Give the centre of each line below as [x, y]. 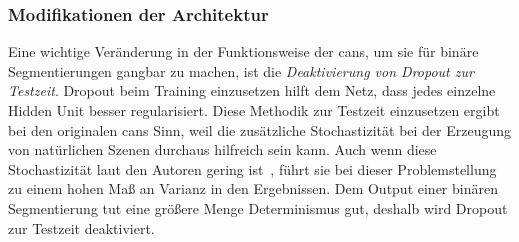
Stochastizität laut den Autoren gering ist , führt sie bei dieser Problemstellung [252, 168]
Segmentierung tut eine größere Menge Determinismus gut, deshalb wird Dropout [258, 207]
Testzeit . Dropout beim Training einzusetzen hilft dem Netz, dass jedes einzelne [252, 90]
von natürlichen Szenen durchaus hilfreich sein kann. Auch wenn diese [222, 149]
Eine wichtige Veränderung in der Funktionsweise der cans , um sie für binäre [243, 51]
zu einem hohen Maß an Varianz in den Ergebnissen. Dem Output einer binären [253, 188]
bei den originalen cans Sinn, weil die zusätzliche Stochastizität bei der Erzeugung [260, 129]
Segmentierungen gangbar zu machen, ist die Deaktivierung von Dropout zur [241, 70]
